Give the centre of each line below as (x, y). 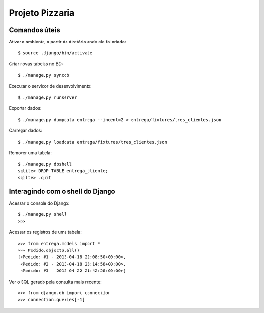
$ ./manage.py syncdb (44, 75)
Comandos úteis (35, 30)
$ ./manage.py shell (42, 214)
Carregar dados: (26, 131)
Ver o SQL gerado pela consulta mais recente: (55, 282)
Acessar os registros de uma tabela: (45, 232)
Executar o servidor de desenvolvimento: (51, 86)
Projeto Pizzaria (42, 13)
